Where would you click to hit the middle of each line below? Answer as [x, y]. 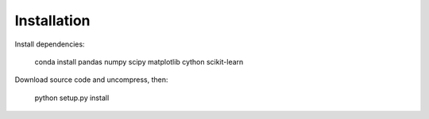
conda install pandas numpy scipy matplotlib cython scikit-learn [139, 61]
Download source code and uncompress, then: [91, 80]
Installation [52, 20]
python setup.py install [72, 98]
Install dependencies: [50, 44]
